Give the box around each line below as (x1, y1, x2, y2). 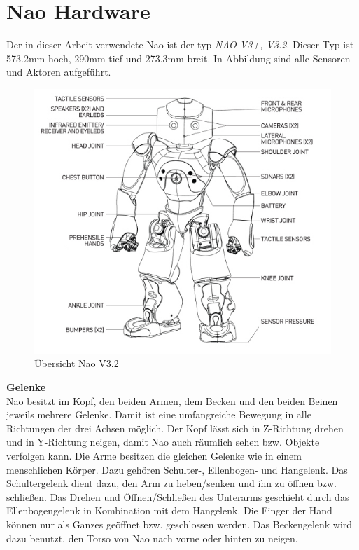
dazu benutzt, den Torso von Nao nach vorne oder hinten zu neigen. (6, 530, 298, 545)
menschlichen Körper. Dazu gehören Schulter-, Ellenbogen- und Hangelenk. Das (6, 462, 348, 476)
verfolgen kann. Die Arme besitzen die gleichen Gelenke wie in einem (6, 448, 302, 463)
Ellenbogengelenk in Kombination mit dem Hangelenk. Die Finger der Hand (6, 503, 332, 518)
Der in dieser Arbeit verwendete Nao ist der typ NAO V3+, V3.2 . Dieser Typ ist (6, 37, 354, 52)
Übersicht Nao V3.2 (34, 356, 119, 371)
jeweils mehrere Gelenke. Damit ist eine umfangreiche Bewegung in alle (6, 407, 311, 422)
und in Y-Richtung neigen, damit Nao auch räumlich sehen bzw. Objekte (6, 434, 320, 449)
